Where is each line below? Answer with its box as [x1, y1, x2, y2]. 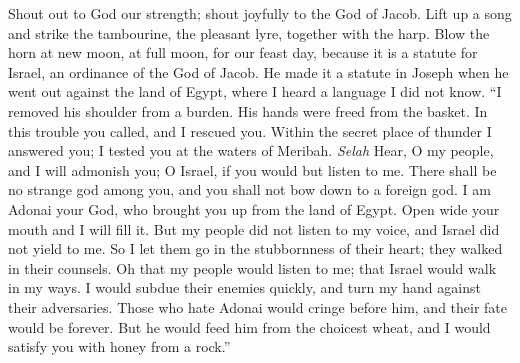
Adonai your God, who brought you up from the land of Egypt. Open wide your [8, 198, 500, 219]
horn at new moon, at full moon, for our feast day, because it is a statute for [8, 42, 478, 63]
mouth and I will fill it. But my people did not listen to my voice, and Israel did [8, 218, 500, 239]
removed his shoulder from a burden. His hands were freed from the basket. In [8, 100, 488, 121]
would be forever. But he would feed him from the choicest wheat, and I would [8, 316, 491, 337]
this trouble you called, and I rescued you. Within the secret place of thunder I [8, 120, 492, 141]
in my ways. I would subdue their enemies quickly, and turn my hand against [8, 277, 481, 298]
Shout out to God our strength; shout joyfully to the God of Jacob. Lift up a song [8, 3, 512, 23]
